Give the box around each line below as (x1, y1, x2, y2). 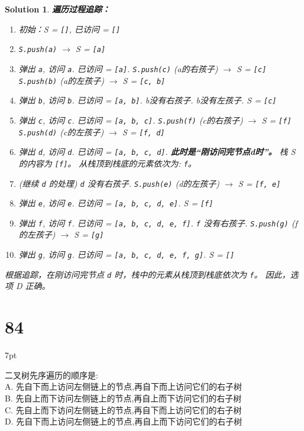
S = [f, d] (122, 125, 165, 138)
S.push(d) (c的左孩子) (18, 125, 104, 138)
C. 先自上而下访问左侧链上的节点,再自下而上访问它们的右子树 (5, 403, 242, 416)
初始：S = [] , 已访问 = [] (18, 22, 121, 35)
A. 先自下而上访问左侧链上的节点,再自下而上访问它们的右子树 (5, 380, 242, 393)
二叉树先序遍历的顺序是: (5, 368, 98, 381)
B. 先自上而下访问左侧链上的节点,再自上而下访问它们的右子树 (5, 391, 242, 404)
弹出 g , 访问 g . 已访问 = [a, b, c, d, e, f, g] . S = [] (18, 248, 235, 261)
